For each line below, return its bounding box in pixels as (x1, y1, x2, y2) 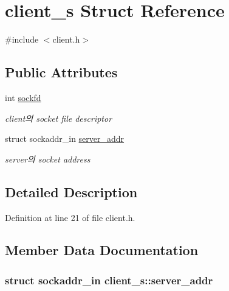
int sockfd (5, 91, 41, 103)
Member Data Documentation (5, 240, 199, 259)
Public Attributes (5, 63, 118, 82)
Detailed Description (5, 182, 138, 201)
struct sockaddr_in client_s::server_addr (5, 272, 213, 287)
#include (5, 33, 39, 46)
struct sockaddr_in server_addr (5, 132, 125, 145)
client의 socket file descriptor (5, 111, 112, 124)
